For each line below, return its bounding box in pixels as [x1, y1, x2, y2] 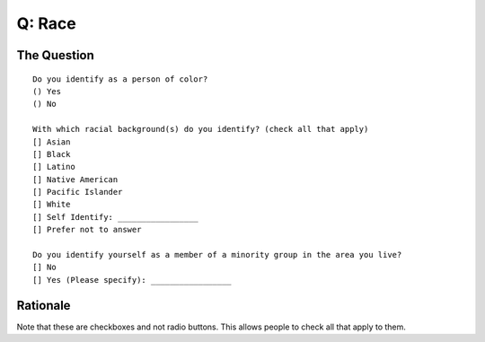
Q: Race [16, 13, 76, 33]
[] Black [32, 149, 71, 159]
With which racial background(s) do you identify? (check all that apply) [32, 124, 369, 135]
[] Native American [32, 174, 119, 184]
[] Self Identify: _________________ [32, 212, 199, 222]
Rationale [16, 297, 71, 313]
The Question [16, 48, 94, 63]
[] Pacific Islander [32, 187, 123, 197]
